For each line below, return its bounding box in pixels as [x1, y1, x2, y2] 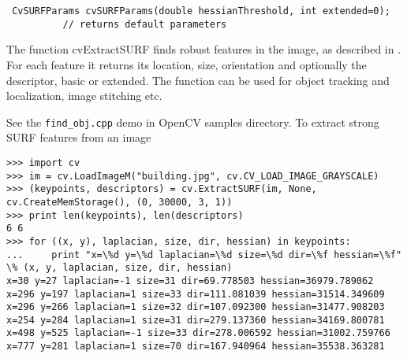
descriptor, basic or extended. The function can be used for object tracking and [6, 72, 390, 88]
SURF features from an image [6, 129, 151, 146]
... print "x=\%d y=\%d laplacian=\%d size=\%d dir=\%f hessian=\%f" [6, 249, 402, 260]
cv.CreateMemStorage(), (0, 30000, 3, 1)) [6, 196, 233, 208]
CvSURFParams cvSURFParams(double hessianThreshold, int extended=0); [12, 6, 390, 17]
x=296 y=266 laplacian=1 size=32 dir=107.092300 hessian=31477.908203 [6, 301, 385, 313]
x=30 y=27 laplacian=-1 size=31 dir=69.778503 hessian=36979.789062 [6, 275, 374, 286]
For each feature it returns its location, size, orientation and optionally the [6, 56, 367, 72]
